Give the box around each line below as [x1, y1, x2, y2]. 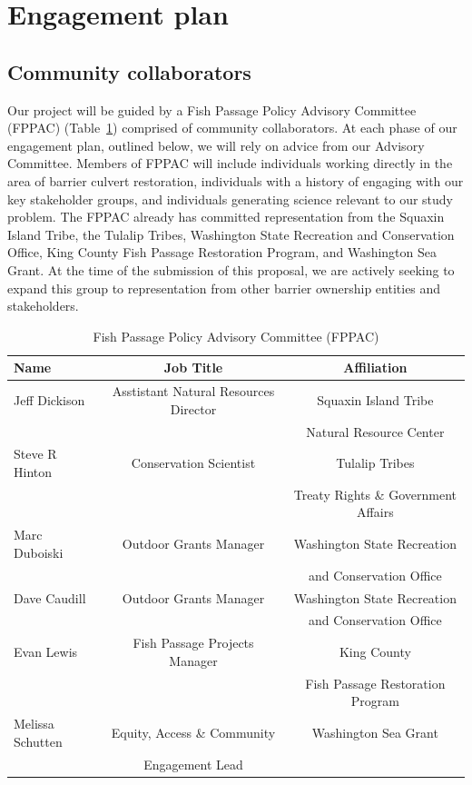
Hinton [14, 462, 53, 482]
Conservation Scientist [131, 453, 256, 472]
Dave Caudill [14, 588, 86, 607]
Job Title [163, 358, 223, 377]
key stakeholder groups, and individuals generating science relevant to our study [7, 189, 453, 208]
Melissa [14, 714, 54, 733]
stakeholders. [7, 296, 79, 315]
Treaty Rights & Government [293, 484, 457, 503]
